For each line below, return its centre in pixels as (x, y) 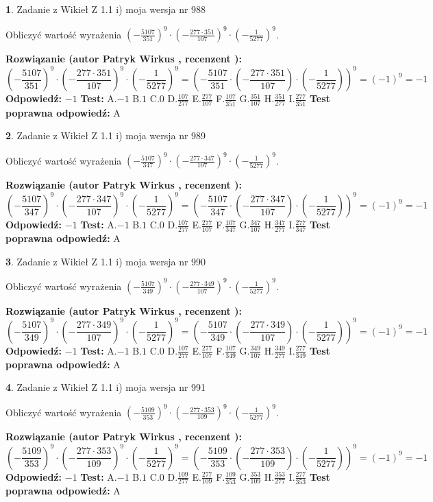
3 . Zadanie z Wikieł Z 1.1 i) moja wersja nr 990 (106, 261)
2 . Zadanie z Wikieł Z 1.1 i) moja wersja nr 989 (106, 135)
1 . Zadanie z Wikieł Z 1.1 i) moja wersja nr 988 (106, 9)
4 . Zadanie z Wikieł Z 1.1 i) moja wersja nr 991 (106, 387)
